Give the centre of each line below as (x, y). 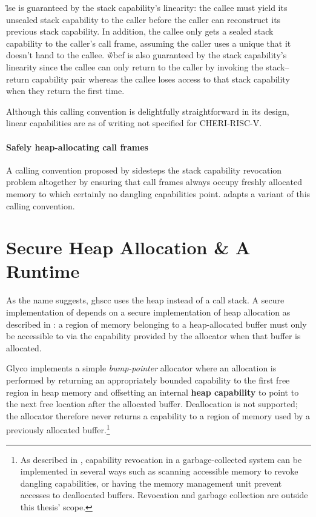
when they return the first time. (65, 91)
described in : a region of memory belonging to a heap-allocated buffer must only (156, 324)
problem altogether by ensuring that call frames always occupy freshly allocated (154, 182)
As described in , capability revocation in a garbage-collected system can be (161, 459)
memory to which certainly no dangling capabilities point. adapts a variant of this (158, 193)
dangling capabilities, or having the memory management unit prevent (151, 483)
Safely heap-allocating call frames (77, 147)
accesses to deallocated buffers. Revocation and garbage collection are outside (164, 495)
